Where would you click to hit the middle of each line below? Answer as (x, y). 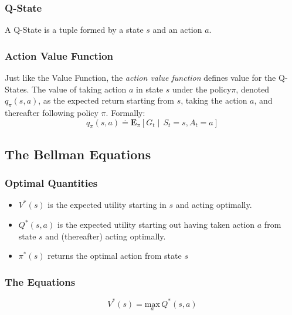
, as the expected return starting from (106, 100)
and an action (177, 30)
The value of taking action (79, 89)
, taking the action (214, 100)
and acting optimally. (214, 205)
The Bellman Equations (78, 154)
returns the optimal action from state (115, 256)
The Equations (40, 281)
